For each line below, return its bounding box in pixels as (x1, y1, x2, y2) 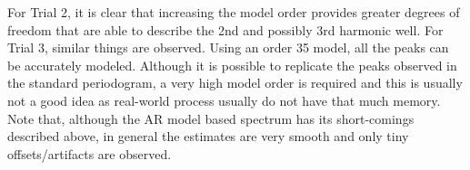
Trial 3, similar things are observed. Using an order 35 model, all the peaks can (7, 38, 449, 57)
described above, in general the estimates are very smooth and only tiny (7, 127, 409, 146)
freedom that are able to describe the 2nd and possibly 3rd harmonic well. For (7, 20, 444, 39)
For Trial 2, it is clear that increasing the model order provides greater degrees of (7, 3, 460, 21)
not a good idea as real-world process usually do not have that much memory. (7, 90, 441, 109)
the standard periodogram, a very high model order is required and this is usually (7, 73, 463, 92)
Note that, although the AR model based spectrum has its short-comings (7, 109, 415, 127)
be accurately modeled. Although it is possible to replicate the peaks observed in (7, 55, 457, 74)
